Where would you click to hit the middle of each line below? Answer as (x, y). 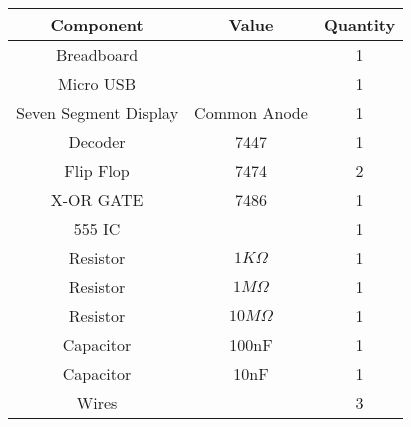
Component (97, 24)
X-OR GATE (97, 199)
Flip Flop (97, 170)
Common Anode (251, 112)
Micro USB (97, 83)
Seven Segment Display (97, 112)
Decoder (97, 141)
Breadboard (97, 54)
